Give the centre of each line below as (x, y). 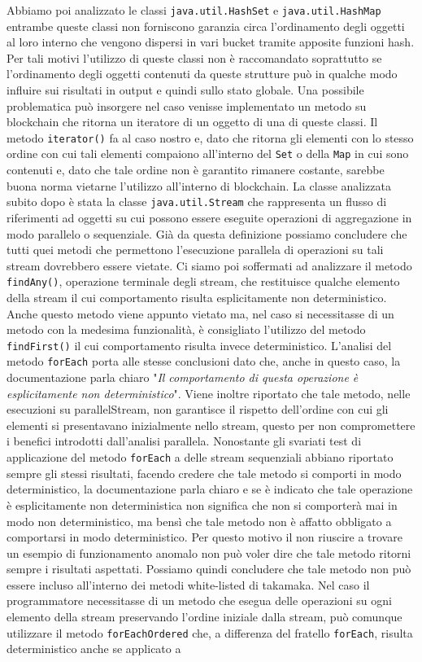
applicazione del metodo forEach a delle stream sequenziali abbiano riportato (200, 457)
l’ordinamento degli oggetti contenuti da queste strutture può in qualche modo (202, 74)
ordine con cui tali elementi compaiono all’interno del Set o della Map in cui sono (208, 153)
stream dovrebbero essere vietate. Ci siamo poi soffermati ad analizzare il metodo (209, 265)
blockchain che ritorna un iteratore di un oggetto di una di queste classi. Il (192, 122)
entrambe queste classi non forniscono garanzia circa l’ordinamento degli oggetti (206, 26)
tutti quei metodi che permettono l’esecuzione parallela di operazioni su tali (195, 250)
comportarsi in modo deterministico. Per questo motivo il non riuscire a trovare (204, 537)
